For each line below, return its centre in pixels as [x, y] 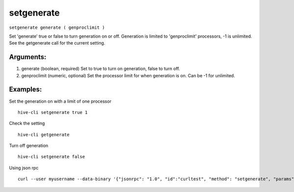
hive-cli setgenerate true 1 [53, 112]
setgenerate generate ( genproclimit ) [57, 27]
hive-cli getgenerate [44, 135]
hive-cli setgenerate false [51, 157]
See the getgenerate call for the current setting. [57, 43]
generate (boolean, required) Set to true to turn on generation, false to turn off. [101, 69]
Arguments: [28, 57]
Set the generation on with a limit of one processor [60, 101]
